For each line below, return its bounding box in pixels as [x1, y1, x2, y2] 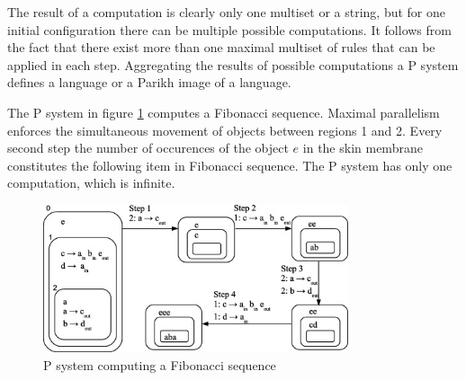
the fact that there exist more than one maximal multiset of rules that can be [7, 38, 435, 57]
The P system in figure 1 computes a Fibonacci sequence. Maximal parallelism [7, 102, 440, 121]
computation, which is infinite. [7, 173, 175, 192]
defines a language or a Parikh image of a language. [7, 73, 291, 92]
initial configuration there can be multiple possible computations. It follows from [7, 20, 452, 39]
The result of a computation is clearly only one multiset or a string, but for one [7, 3, 446, 21]
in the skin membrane [302, 138, 423, 157]
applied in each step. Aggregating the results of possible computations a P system [7, 55, 459, 74]
